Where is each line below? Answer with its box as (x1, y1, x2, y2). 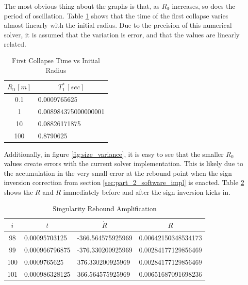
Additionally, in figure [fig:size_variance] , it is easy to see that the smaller (4, 149, 224, 159)
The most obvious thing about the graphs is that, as (4, 1, 160, 11)
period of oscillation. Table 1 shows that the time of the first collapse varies (4, 10, 229, 20)
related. (4, 39, 26, 49)
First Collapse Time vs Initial (12, 55, 100, 65)
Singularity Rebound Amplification (52, 203, 157, 213)
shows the (4, 187, 33, 197)
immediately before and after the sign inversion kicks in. (63, 187, 231, 197)
